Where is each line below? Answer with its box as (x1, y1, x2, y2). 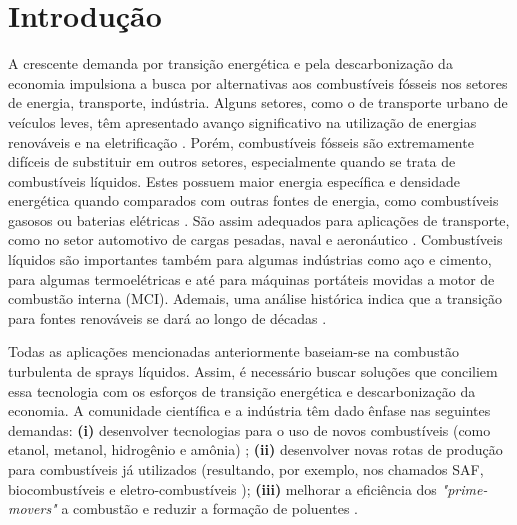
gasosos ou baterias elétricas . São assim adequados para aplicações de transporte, (8, 209, 510, 230)
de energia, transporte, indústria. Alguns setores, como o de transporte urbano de (8, 92, 508, 113)
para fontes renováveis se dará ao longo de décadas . (8, 307, 327, 328)
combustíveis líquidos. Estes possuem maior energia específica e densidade (8, 170, 461, 191)
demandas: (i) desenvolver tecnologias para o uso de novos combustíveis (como (8, 419, 491, 440)
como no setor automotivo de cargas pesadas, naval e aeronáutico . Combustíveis (8, 229, 503, 250)
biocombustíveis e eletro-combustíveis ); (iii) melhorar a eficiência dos (8, 478, 437, 499)
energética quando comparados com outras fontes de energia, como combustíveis (8, 190, 499, 211)
